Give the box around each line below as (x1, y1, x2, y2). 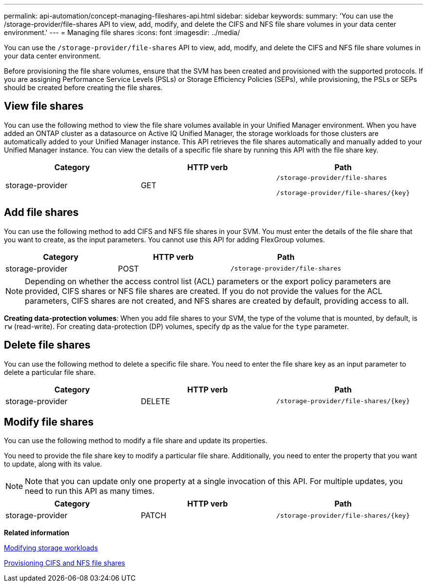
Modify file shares (4, 415, 94, 428)
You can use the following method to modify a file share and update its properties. (4, 436, 268, 445)
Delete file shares (4, 339, 91, 352)
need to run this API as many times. (25, 486, 155, 496)
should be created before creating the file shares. (4, 83, 163, 92)
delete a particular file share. (4, 368, 96, 376)
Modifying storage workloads (4, 544, 98, 552)
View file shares (4, 100, 84, 113)
